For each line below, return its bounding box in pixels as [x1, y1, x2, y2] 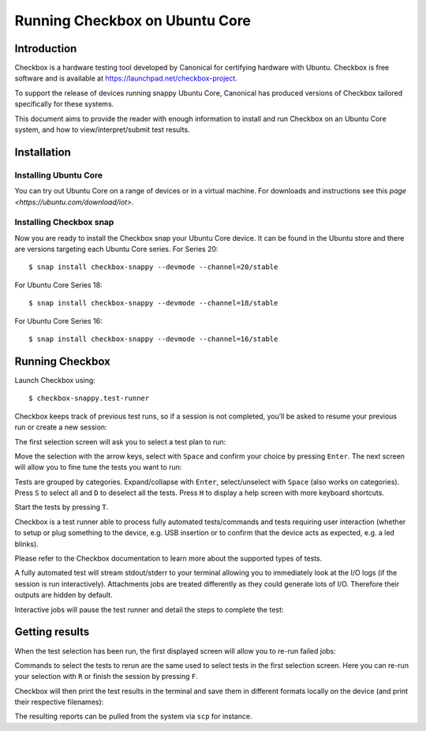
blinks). [14, 539, 39, 549]
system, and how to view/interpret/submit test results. [14, 125, 190, 134]
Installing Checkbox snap [14, 217, 114, 228]
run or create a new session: [14, 422, 107, 432]
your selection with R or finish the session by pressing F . [14, 672, 199, 681]
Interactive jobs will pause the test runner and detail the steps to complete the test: [14, 605, 284, 614]
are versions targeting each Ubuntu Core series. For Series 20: [14, 245, 219, 254]
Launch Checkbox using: [14, 375, 96, 384]
